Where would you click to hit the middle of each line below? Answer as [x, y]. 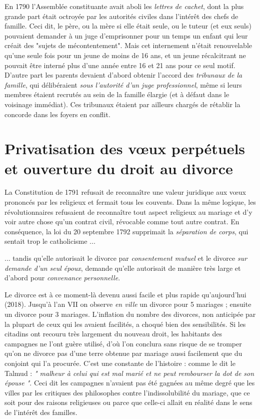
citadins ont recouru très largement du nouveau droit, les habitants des [113, 334]
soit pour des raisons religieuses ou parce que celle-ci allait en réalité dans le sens [128, 402]
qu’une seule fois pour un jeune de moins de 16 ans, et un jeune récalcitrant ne [125, 55]
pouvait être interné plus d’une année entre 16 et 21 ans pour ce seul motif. [120, 65]
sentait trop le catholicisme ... [50, 241]
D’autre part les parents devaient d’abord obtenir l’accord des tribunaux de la [123, 75]
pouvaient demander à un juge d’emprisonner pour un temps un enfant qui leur [126, 35]
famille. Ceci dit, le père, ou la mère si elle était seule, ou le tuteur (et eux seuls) [128, 26]
